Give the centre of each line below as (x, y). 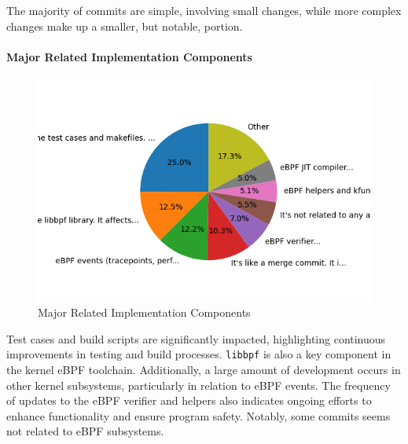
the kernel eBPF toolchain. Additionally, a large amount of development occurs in (204, 370)
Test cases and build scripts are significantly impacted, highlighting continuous (196, 338)
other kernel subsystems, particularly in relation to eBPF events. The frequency (198, 385)
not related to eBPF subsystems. (85, 431)
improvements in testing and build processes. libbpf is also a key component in (199, 354)
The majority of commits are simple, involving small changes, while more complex (204, 10)
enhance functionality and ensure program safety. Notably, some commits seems (198, 415)
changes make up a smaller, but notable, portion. (125, 26)
